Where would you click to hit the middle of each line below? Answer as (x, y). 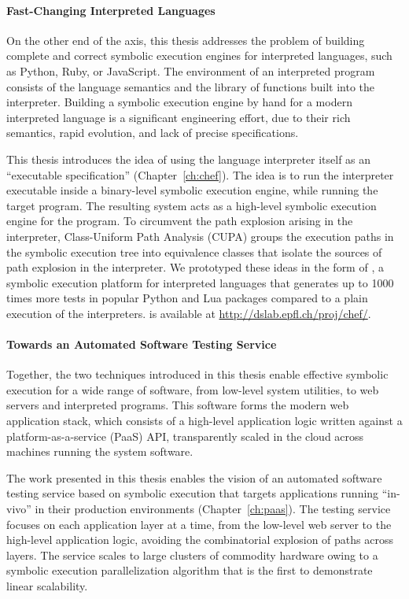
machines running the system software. (100, 451)
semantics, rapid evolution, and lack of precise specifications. (153, 133)
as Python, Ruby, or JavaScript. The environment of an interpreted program (191, 70)
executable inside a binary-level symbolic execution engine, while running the (192, 190)
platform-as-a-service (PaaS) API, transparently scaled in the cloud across (185, 436)
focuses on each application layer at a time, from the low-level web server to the (199, 524)
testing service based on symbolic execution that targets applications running (193, 493)
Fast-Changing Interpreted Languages (111, 10)
